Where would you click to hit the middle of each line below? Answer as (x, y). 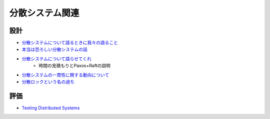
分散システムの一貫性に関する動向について (65, 75)
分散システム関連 (44, 13)
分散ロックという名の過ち (48, 82)
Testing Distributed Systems (51, 108)
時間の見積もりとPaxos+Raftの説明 (75, 66)
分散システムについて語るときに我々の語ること (70, 43)
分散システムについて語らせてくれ (57, 59)
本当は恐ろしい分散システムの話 (54, 49)
